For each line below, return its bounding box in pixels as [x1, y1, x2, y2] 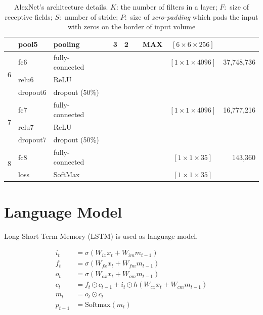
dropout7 [18, 134, 47, 145]
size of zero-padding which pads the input [130, 11, 258, 22]
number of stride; [64, 11, 118, 22]
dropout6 [18, 86, 47, 97]
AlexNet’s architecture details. [14, 2, 108, 12]
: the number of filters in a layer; [116, 2, 217, 12]
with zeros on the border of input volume [67, 21, 196, 32]
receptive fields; [5, 11, 53, 22]
